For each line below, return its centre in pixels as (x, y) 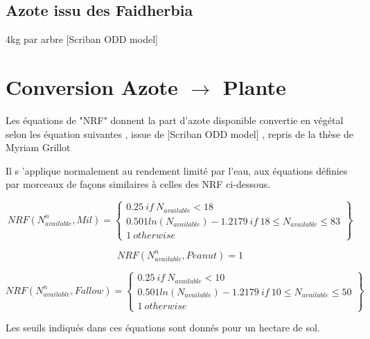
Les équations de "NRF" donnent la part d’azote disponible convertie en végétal (175, 120)
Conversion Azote (92, 86)
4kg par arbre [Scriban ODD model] (82, 39)
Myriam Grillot (38, 147)
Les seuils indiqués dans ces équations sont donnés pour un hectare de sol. (163, 328)
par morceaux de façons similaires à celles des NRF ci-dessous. (138, 184)
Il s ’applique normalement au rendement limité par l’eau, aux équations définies (177, 170)
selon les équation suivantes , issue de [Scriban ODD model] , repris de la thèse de (179, 133)
